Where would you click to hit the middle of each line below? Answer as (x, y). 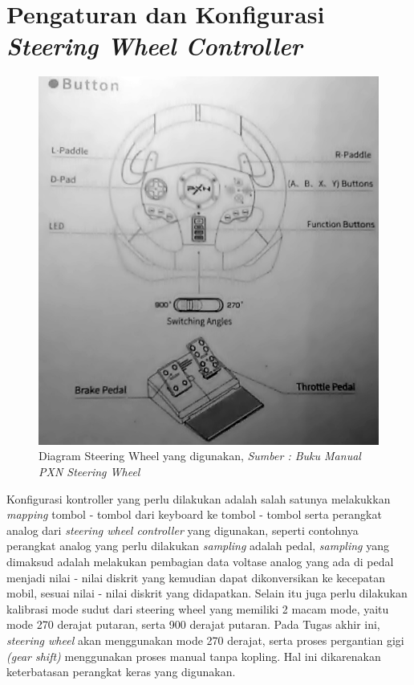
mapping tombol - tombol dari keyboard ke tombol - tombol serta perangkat (194, 514)
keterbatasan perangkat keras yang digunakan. (121, 672)
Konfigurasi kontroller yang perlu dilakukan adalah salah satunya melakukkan (199, 498)
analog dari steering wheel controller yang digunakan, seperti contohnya (183, 530)
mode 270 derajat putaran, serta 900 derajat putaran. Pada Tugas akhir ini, (193, 624)
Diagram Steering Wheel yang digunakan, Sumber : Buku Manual (200, 456)
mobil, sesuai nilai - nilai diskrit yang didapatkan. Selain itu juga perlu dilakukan (207, 593)
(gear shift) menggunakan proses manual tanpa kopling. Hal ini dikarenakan (194, 656)
